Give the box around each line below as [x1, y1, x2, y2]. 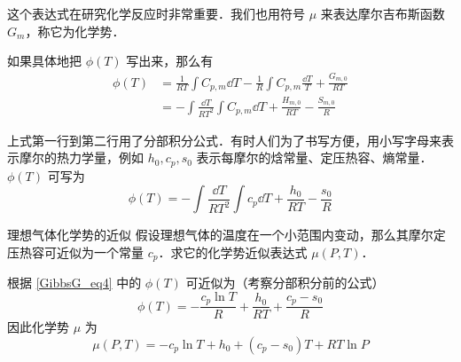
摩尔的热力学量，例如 [19, 148, 144, 167]
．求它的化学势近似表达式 [158, 242, 308, 261]
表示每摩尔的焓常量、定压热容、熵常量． [196, 148, 433, 167]
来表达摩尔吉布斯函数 [320, 4, 445, 22]
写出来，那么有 [126, 51, 214, 70]
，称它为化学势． [25, 21, 125, 40]
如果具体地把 [7, 51, 82, 70]
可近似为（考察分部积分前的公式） [185, 273, 385, 292]
